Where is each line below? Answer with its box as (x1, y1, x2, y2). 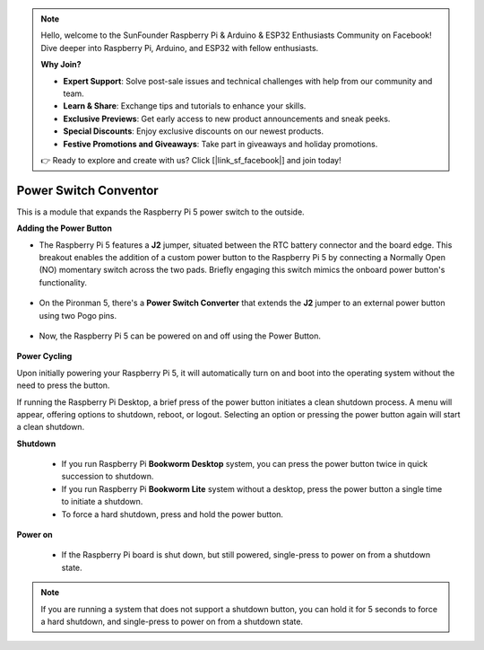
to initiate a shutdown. (61, 496, 143, 507)
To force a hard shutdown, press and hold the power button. (61, 508, 284, 520)
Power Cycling (16, 351, 73, 362)
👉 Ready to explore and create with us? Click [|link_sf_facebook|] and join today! (40, 154, 341, 165)
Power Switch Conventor (16, 182, 159, 198)
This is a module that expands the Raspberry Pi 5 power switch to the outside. (16, 206, 305, 217)
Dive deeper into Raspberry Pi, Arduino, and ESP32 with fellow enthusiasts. (40, 42, 319, 53)
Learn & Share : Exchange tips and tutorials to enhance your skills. (63, 101, 307, 111)
